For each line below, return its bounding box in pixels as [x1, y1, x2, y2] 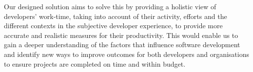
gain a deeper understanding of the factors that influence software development [4, 39, 240, 50]
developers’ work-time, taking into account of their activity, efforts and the [4, 11, 227, 21]
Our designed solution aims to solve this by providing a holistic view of [4, 1, 216, 11]
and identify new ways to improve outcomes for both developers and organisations [4, 49, 249, 59]
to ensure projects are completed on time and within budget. [4, 58, 186, 69]
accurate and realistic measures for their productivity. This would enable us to [4, 30, 238, 40]
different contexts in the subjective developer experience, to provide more [4, 20, 223, 31]
